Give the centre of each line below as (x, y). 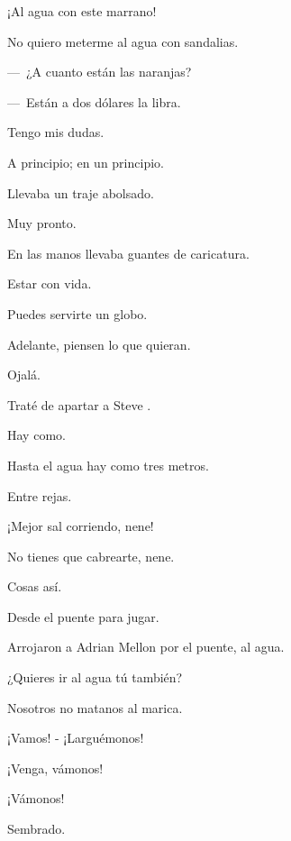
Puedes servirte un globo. (77, 313)
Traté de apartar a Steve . (79, 404)
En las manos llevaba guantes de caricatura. (128, 253)
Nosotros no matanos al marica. (95, 707)
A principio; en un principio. (86, 162)
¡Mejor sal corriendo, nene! (81, 526)
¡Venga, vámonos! (55, 768)
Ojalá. (24, 375)
